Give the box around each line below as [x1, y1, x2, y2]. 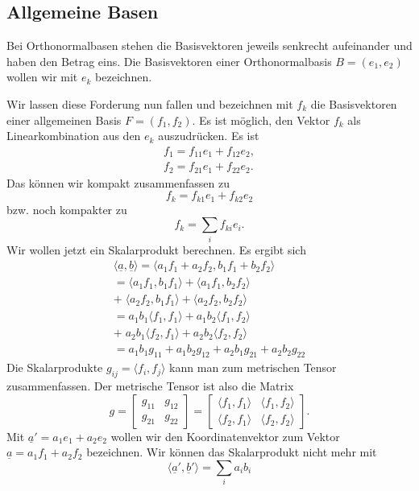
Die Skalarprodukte [6, 359, 103, 376]
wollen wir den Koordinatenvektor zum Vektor [110, 427, 340, 444]
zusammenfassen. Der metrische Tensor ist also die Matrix [6, 378, 294, 394]
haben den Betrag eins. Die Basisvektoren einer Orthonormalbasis [6, 52, 332, 69]
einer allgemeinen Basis [6, 111, 122, 128]
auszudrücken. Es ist [158, 127, 259, 144]
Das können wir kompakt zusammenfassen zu [6, 174, 230, 191]
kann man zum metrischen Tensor [169, 359, 337, 376]
